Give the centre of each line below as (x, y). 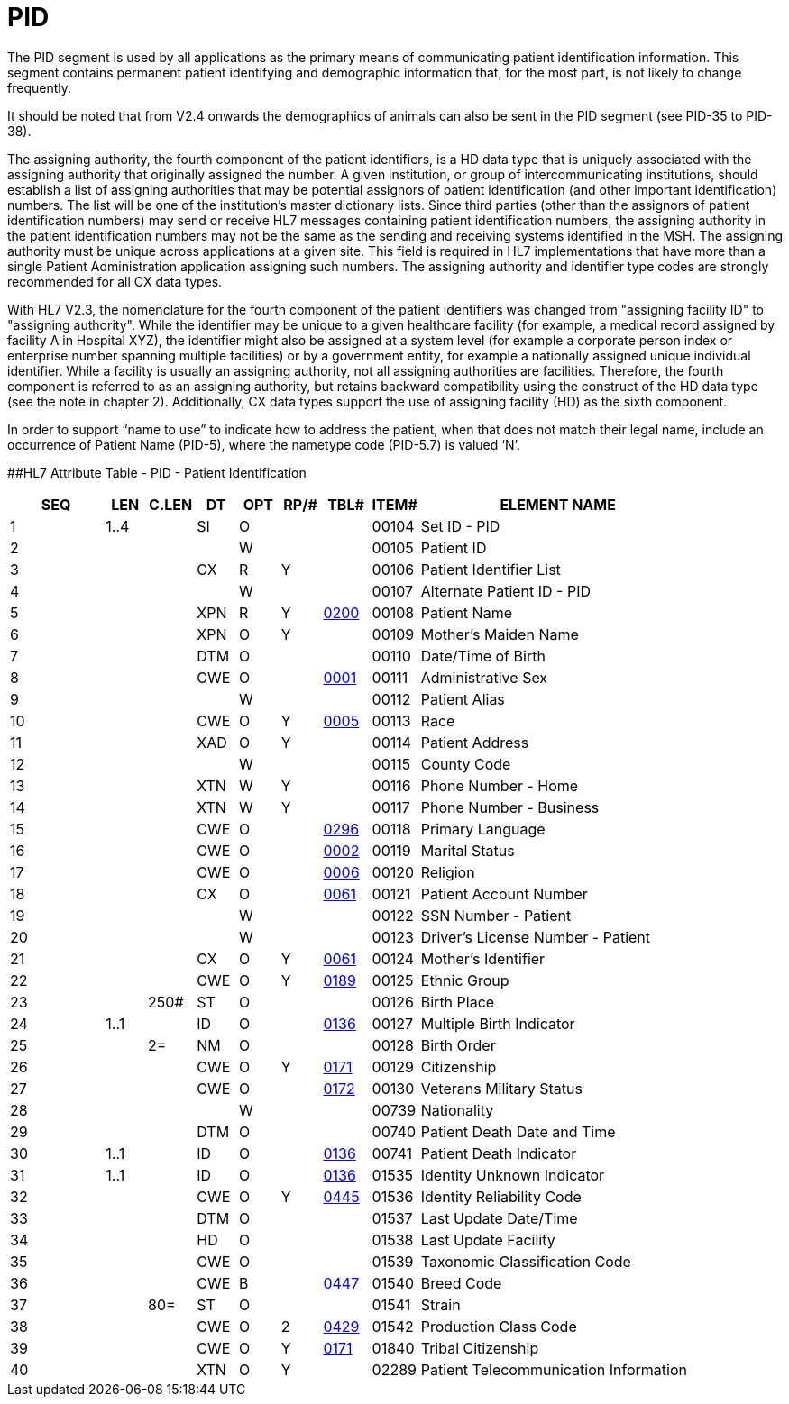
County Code (466, 764)
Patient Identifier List (491, 569)
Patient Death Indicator (499, 1153)
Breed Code (461, 1283)
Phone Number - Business (510, 807)
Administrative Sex (484, 677)
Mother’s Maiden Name (500, 634)
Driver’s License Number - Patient (536, 937)
